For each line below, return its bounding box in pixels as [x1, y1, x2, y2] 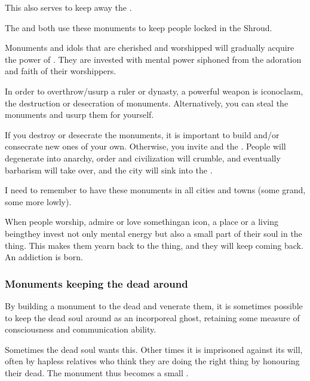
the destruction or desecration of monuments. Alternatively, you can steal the [5, 96, 288, 109]
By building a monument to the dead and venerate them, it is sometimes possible [5, 299, 303, 312]
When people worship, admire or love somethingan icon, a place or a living [5, 215, 279, 228]
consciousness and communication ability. [5, 323, 156, 336]
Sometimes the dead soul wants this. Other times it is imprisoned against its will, [5, 343, 303, 355]
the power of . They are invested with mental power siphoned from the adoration [5, 53, 302, 65]
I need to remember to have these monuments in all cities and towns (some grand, [5, 184, 306, 196]
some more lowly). [5, 195, 72, 208]
